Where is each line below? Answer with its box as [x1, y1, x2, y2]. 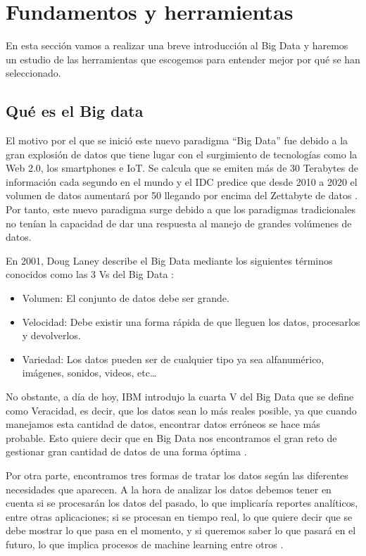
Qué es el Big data [6, 100, 144, 122]
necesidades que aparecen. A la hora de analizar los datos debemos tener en [6, 481, 332, 496]
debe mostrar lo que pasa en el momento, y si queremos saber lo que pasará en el [6, 523, 356, 538]
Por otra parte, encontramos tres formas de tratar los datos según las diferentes [6, 467, 348, 482]
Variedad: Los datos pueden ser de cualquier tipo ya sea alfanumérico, [22, 351, 324, 366]
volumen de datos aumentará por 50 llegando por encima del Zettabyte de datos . [6, 188, 358, 203]
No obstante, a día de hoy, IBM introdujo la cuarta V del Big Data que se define [6, 389, 354, 404]
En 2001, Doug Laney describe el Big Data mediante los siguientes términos [6, 253, 333, 267]
